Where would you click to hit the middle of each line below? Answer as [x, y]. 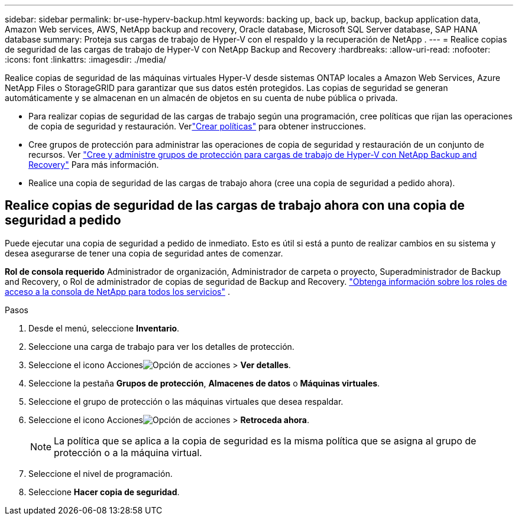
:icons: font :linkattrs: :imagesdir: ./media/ [86, 59]
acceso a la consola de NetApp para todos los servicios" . [117, 291]
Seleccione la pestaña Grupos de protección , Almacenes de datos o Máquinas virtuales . [204, 383]
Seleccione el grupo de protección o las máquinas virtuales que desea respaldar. [186, 401]
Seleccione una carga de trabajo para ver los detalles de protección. [161, 346]
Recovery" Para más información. [94, 165]
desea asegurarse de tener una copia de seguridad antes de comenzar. [144, 253]
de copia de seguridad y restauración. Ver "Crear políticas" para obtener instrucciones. [197, 126]
